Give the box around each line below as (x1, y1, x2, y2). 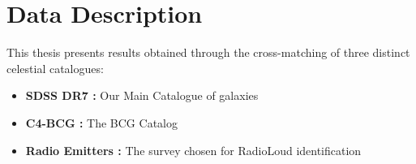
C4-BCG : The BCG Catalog (25, 114, 178, 131)
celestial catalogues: (6, 59, 104, 76)
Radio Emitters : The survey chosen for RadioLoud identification (25, 141, 362, 158)
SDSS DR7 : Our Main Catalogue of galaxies (25, 87, 259, 104)
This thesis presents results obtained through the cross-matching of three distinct (6, 44, 410, 61)
